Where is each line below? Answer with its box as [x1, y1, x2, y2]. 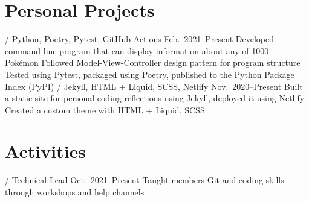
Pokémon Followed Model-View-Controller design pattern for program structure [5, 56, 301, 69]
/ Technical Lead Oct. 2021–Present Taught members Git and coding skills [5, 174, 284, 186]
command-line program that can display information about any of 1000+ [5, 44, 276, 57]
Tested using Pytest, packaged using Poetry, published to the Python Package [5, 68, 294, 80]
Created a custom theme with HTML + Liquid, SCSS [5, 103, 205, 116]
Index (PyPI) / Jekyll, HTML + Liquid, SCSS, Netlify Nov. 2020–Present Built [5, 80, 303, 92]
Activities [5, 139, 86, 163]
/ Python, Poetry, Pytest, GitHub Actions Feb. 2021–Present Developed [5, 33, 274, 45]
